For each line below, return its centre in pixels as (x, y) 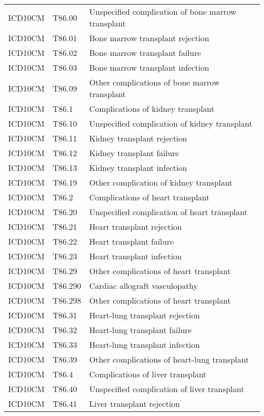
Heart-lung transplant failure (140, 330)
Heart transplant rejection (135, 227)
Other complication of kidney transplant (161, 182)
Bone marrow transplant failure (145, 53)
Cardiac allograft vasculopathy (143, 286)
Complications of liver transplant (148, 374)
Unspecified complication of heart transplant (168, 212)
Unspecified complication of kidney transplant (171, 123)
